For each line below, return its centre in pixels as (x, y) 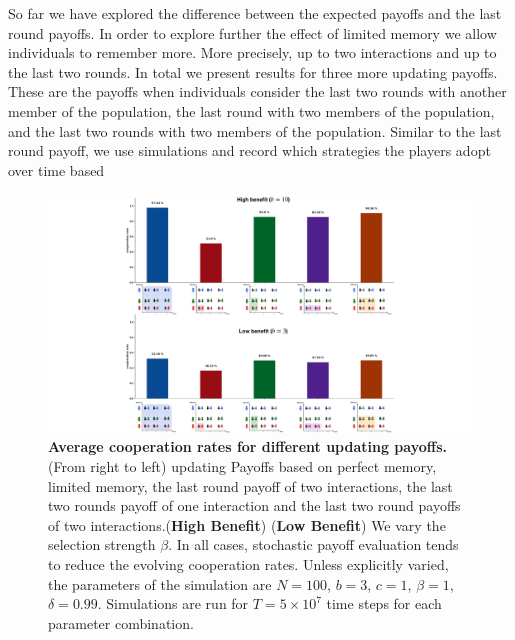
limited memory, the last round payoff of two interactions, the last (250, 485)
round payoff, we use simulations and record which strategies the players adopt (249, 150)
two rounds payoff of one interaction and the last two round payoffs (254, 505)
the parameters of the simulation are (160, 583)
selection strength (102, 544)
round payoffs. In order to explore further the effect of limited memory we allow (252, 32)
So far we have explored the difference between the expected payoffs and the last (255, 13)
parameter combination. (121, 622)
